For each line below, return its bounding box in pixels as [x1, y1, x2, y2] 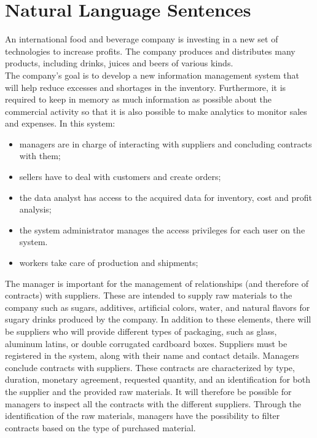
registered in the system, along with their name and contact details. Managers [5, 349, 299, 362]
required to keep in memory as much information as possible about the [5, 93, 272, 106]
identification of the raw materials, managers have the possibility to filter [5, 409, 280, 422]
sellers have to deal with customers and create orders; [19, 170, 221, 183]
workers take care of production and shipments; [19, 256, 198, 269]
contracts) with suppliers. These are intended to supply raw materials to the [5, 289, 292, 302]
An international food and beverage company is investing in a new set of [5, 33, 278, 45]
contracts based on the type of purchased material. [5, 421, 196, 434]
